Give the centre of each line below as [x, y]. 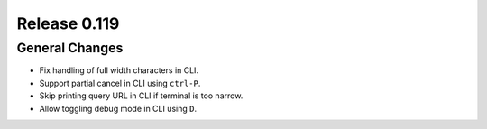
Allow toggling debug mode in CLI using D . [118, 108]
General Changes [70, 48]
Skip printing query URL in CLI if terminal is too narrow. [141, 96]
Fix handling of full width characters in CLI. [119, 70]
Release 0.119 [68, 23]
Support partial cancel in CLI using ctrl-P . [120, 83]
